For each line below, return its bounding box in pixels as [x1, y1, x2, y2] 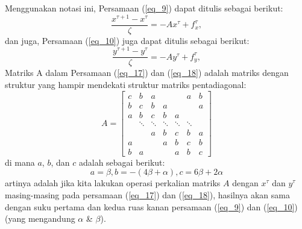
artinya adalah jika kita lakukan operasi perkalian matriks [5, 177, 221, 189]
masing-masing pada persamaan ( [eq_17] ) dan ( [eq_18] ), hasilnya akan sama [5, 189, 290, 201]
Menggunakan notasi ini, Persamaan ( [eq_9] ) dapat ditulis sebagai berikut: [5, 2, 283, 14]
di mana [5, 155, 35, 168]
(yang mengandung [5, 212, 75, 225]
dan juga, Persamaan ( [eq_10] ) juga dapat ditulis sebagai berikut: [5, 34, 250, 46]
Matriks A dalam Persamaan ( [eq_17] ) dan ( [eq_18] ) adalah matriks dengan [5, 66, 289, 79]
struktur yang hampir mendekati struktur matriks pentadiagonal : [5, 78, 247, 91]
